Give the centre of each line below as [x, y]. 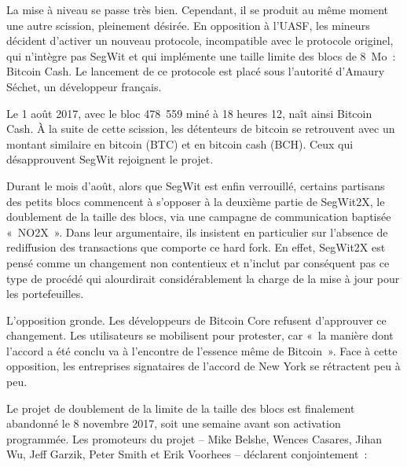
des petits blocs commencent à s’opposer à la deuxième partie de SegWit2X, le [196, 201]
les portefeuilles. [45, 294]
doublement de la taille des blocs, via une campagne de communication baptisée [199, 217]
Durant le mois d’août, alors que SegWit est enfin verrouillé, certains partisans [196, 185]
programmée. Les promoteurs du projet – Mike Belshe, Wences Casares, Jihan [194, 438]
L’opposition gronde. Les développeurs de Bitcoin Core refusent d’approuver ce [196, 320]
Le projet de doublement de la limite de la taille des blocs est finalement [181, 408]
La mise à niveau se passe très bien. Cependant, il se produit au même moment [197, 9]
